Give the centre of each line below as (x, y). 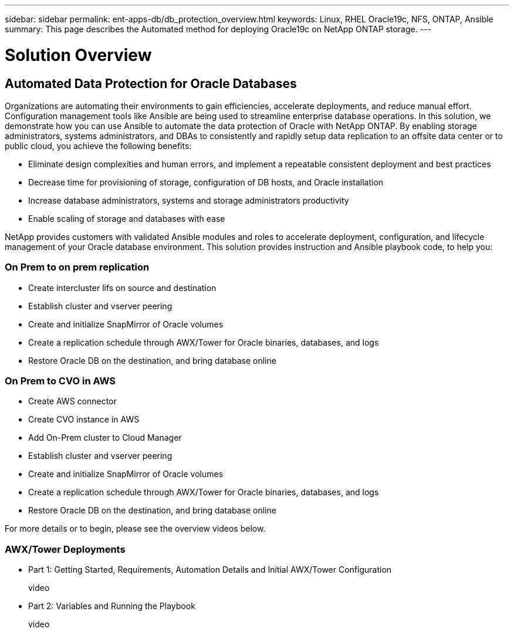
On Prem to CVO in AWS (60, 381)
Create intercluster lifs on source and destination (122, 288)
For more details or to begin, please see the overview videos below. (135, 529)
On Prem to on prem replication (77, 267)
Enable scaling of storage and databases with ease (127, 218)
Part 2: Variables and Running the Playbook (112, 606)
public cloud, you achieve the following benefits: (98, 146)
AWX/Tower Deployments (65, 549)
